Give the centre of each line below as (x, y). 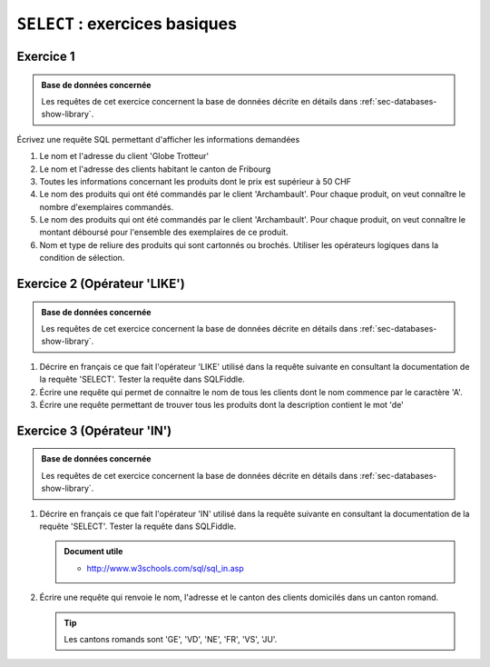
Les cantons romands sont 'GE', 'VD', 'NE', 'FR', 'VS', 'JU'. (171, 639)
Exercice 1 (46, 56)
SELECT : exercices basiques (127, 24)
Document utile (93, 552)
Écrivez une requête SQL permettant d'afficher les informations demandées (158, 139)
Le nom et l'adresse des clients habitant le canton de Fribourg (155, 169)
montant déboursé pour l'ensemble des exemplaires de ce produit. (164, 233)
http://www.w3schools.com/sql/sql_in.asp (165, 568)
